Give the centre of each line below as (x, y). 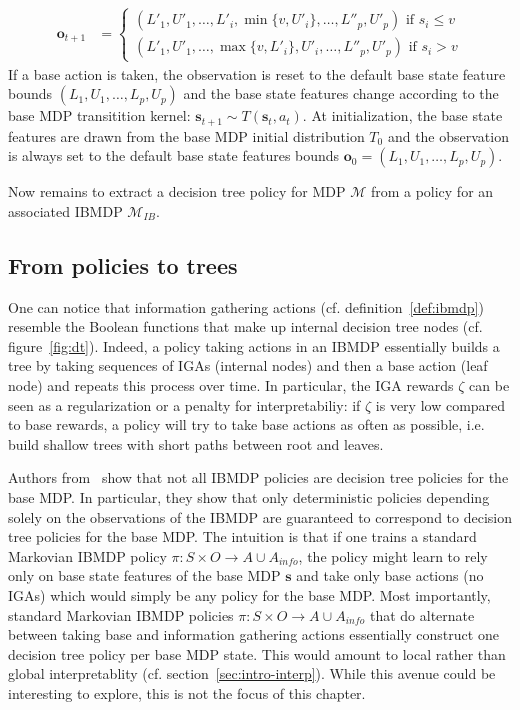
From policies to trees (123, 264)
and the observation (448, 135)
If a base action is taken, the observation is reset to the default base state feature (257, 73)
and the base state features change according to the (341, 93)
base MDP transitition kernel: (99, 115)
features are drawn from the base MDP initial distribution (186, 135)
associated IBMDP (65, 210)
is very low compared (440, 404)
